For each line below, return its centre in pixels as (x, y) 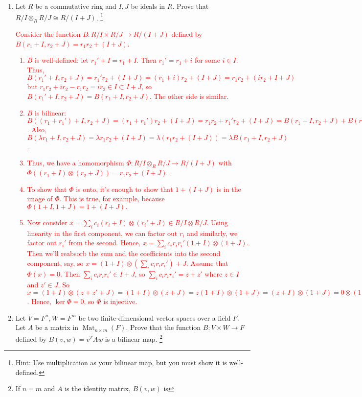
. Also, (37, 129)
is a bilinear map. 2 (134, 338)
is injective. (120, 301)
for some (207, 60)
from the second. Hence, (105, 243)
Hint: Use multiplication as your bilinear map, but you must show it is (121, 362)
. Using (217, 222)
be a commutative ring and (76, 6)
